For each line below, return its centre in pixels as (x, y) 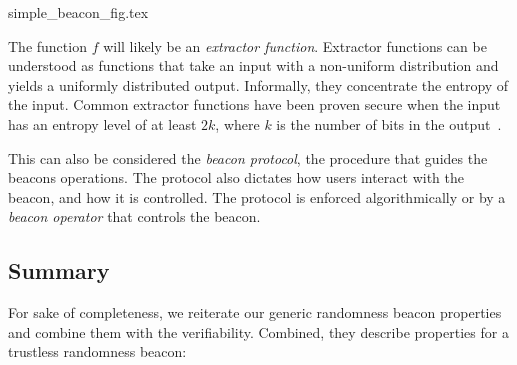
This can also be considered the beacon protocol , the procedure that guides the (248, 157)
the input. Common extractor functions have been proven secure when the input (254, 104)
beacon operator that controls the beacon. (134, 216)
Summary (59, 270)
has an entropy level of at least (102, 123)
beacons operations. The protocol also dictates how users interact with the (236, 177)
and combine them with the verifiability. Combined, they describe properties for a (258, 331)
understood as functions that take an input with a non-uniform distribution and (253, 65)
